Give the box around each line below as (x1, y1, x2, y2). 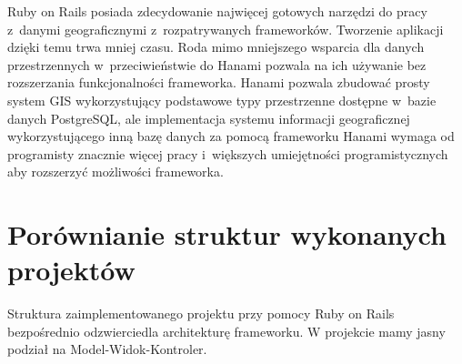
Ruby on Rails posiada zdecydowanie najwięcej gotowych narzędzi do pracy (7, 2, 427, 20)
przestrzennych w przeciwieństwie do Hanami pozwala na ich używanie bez (7, 55, 427, 74)
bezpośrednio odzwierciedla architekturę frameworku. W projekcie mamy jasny (7, 321, 446, 340)
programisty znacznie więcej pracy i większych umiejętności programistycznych (7, 144, 448, 163)
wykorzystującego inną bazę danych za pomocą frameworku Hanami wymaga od (7, 126, 455, 146)
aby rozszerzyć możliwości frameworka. (7, 162, 224, 181)
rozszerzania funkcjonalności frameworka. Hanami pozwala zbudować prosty (7, 73, 430, 92)
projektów (7, 251, 136, 288)
